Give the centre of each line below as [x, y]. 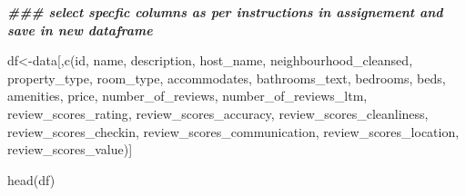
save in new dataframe [80, 29]
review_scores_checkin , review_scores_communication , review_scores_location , [233, 131]
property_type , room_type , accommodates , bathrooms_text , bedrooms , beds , [227, 78]
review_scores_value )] [70, 149]
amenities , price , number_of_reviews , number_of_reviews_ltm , [187, 96]
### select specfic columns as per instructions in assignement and [225, 12]
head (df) [31, 179]
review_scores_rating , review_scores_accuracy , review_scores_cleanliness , [218, 113]
